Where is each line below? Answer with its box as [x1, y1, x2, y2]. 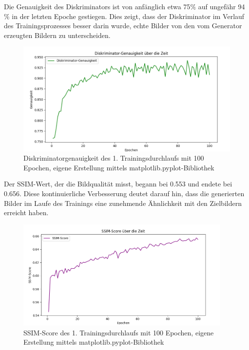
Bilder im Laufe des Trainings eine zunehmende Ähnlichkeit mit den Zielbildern [4, 198, 242, 208]
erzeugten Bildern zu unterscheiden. [4, 30, 111, 40]
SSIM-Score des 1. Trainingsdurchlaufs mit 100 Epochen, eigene [23, 327, 214, 337]
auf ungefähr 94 [198, 1, 245, 11]
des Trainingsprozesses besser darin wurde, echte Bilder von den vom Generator [4, 20, 242, 31]
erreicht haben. [4, 207, 49, 218]
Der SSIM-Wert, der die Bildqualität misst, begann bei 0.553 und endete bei [4, 179, 232, 189]
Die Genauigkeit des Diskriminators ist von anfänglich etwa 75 [4, 1, 191, 11]
